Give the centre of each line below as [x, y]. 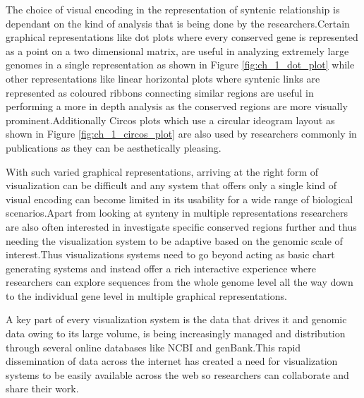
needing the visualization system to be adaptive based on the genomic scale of [174, 240]
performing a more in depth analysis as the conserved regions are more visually [177, 106]
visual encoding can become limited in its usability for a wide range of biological [180, 199]
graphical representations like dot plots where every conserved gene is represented [182, 37]
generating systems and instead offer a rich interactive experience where [161, 268]
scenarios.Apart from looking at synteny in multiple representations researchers [177, 213]
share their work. [42, 388]
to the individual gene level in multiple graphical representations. [146, 295]
